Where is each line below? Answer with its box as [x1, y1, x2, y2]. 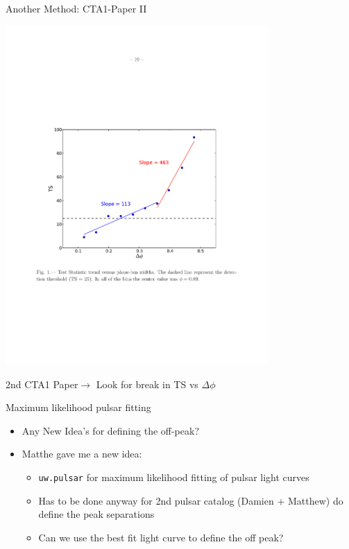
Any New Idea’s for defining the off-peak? [22, 423, 200, 437]
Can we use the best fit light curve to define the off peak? [38, 530, 284, 544]
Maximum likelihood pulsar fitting [6, 400, 151, 415]
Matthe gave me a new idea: [22, 446, 142, 461]
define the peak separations [38, 507, 155, 521]
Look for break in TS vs [96, 376, 198, 391]
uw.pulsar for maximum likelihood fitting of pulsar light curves [38, 469, 309, 484]
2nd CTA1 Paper [6, 376, 78, 391]
